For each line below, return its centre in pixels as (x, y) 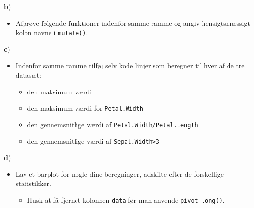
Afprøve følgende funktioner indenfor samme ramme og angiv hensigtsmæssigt (133, 23)
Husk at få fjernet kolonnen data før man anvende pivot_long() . (126, 199)
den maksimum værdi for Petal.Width (85, 108)
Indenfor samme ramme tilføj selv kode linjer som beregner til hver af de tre (130, 65)
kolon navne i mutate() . (52, 33)
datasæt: (28, 75)
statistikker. (33, 183)
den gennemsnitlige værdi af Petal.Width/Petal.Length (113, 124)
